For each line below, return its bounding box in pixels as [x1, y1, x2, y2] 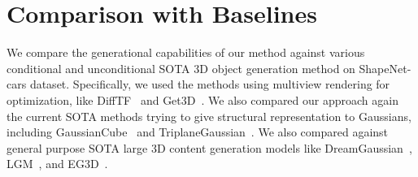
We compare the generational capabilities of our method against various [7, 44, 365, 61]
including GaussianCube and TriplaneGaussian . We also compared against [7, 123, 389, 140]
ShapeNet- [359, 59, 411, 76]
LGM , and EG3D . [7, 155, 108, 172]
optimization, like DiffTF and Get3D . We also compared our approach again [7, 91, 398, 108]
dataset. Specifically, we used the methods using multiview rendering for [29, 76, 390, 93]
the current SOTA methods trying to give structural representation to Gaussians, [7, 107, 411, 124]
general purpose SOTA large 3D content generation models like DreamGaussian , [7, 139, 412, 156]
